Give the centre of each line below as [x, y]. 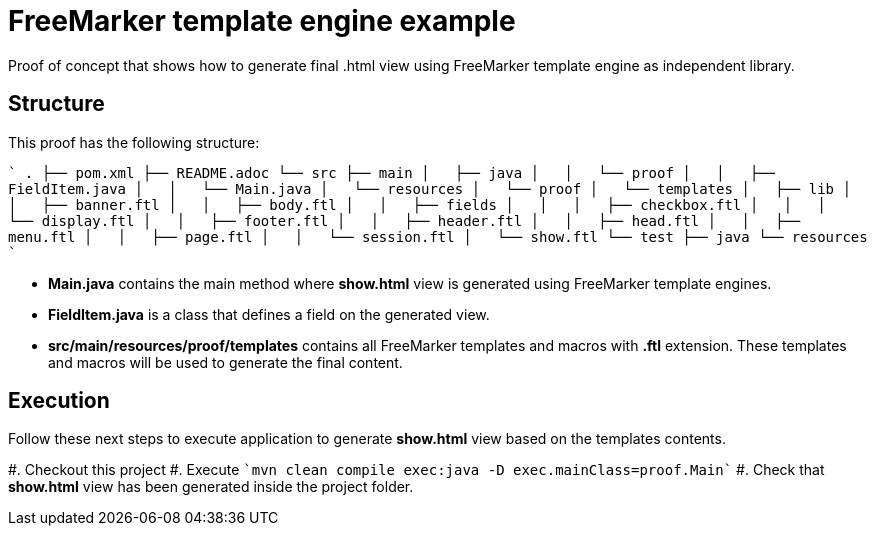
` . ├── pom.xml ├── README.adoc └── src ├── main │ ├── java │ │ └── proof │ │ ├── [392, 172]
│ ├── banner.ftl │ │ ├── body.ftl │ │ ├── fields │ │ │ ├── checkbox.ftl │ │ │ [417, 204]
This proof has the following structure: [134, 142]
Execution [59, 401]
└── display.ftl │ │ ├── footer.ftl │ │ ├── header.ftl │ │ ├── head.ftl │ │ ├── [404, 220]
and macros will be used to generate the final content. [225, 362]
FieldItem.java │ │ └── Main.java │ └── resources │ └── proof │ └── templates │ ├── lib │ [429, 188]
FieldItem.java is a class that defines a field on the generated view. [269, 314]
